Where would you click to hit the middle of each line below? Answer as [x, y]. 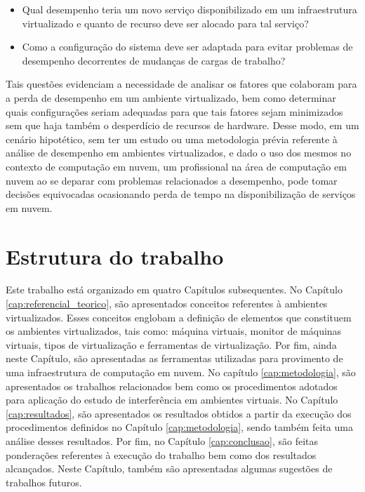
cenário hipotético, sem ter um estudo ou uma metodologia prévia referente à [172, 139]
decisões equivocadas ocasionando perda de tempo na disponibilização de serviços [181, 194]
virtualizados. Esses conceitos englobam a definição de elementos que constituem [179, 317]
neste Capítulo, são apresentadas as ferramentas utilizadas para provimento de [174, 358]
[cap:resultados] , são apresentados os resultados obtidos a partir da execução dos [179, 413]
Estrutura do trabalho [115, 256]
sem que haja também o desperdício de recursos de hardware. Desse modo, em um [182, 125]
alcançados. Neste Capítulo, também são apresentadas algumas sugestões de [169, 468]
